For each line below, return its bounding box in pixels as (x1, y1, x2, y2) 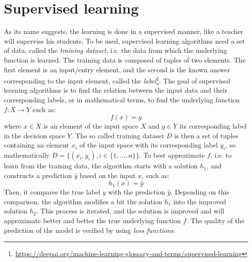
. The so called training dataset (71, 130, 164, 140)
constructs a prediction (4, 170, 72, 180)
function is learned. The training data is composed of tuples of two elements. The (4, 54, 246, 65)
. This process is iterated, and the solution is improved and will (36, 206, 224, 216)
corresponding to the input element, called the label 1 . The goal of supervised (4, 74, 231, 85)
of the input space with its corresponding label (79, 140, 218, 150)
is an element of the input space (43, 121, 139, 131)
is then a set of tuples (174, 130, 238, 140)
